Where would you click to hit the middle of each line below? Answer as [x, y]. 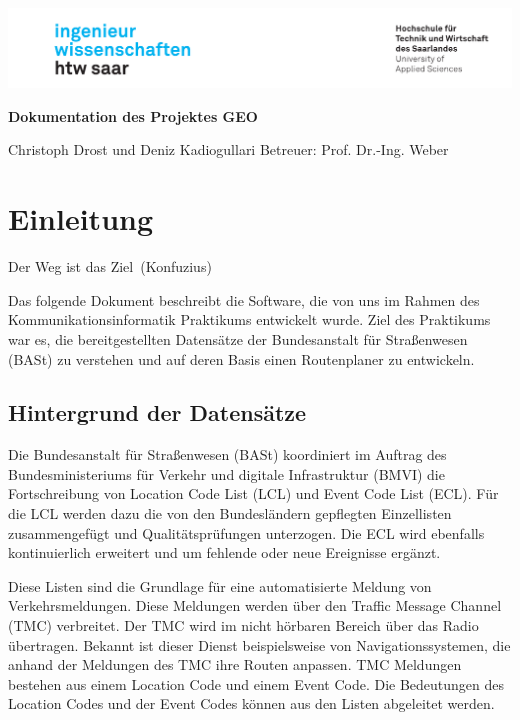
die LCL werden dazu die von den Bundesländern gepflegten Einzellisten [230, 513]
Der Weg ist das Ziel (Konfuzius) [110, 266]
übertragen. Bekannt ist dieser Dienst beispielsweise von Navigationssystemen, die [259, 644]
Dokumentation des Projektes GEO [133, 115]
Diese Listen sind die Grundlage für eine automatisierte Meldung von [220, 585]
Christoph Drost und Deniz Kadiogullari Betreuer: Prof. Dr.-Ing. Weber [228, 149]
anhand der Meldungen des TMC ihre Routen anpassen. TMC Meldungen [235, 664]
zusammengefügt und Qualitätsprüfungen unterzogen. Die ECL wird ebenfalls [246, 532]
